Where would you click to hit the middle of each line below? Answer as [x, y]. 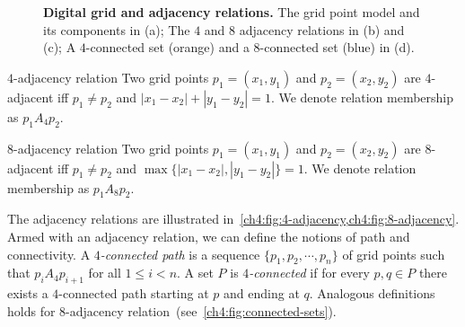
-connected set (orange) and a [167, 47]
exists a [28, 293]
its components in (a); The [117, 29]
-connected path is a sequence [180, 254]
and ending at [262, 293]
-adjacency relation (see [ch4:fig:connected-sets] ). [201, 310]
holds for [31, 310]
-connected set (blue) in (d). [337, 47]
